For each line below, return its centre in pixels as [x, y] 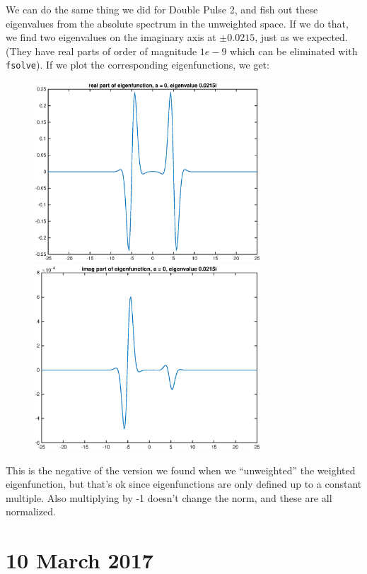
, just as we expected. [301, 37]
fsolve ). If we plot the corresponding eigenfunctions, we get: [138, 65]
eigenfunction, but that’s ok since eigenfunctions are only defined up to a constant [184, 484]
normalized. [31, 511]
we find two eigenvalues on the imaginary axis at [111, 37]
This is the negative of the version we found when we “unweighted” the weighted [181, 470]
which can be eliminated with [294, 51]
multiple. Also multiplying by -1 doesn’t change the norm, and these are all [169, 497]
